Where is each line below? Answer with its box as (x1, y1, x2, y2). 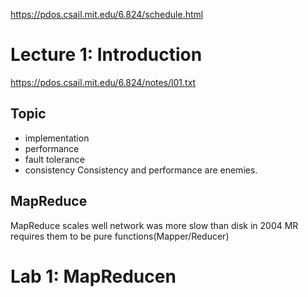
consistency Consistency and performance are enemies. (24, 164, 258, 176)
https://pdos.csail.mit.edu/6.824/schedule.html (10, 9, 204, 20)
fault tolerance (24, 153, 85, 165)
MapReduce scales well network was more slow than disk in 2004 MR (10, 219, 299, 231)
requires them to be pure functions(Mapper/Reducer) (10, 230, 230, 242)
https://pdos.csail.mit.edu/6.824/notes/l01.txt (10, 76, 197, 88)
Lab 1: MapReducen (10, 265, 177, 288)
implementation (24, 132, 90, 144)
